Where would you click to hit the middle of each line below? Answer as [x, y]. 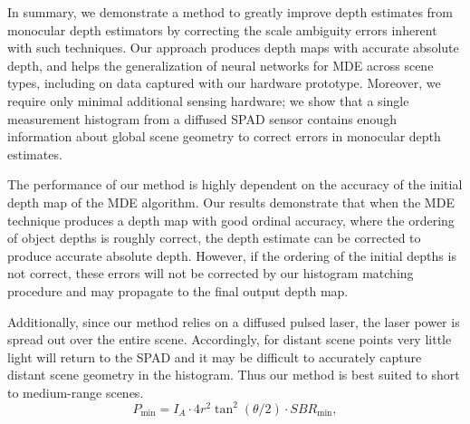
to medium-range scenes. [76, 392]
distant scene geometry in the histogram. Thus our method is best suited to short [234, 375]
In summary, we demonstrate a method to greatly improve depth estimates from [230, 12]
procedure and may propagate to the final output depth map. [178, 290]
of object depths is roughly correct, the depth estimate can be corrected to [214, 238]
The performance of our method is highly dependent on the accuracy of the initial [235, 184]
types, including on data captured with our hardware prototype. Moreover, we [224, 83]
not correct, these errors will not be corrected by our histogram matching [211, 273]
